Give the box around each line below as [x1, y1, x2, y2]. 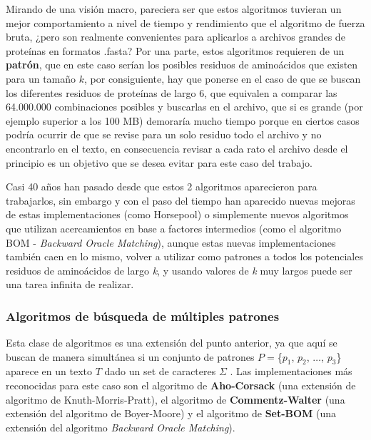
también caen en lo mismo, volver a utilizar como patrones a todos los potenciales [6, 249, 363, 264]
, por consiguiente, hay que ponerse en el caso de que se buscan [84, 71, 361, 86]
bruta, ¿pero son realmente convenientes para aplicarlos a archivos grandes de [6, 29, 345, 44]
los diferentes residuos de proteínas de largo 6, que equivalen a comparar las [6, 85, 337, 100]
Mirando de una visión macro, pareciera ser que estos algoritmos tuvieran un [6, 1, 342, 16]
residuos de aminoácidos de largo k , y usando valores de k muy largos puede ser [6, 262, 352, 277]
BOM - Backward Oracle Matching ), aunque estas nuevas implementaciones [6, 235, 336, 250]
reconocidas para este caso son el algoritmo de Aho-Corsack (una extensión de [6, 378, 356, 393]
